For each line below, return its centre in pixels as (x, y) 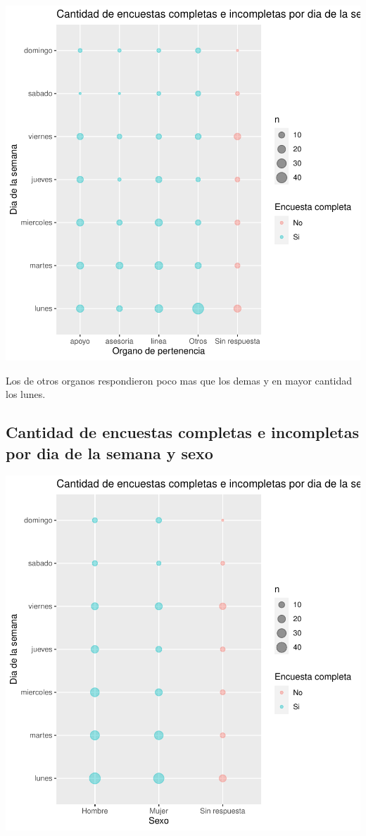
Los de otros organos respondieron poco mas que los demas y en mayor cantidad (179, 380)
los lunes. (26, 394)
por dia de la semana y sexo (109, 453)
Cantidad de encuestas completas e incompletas (182, 432)
